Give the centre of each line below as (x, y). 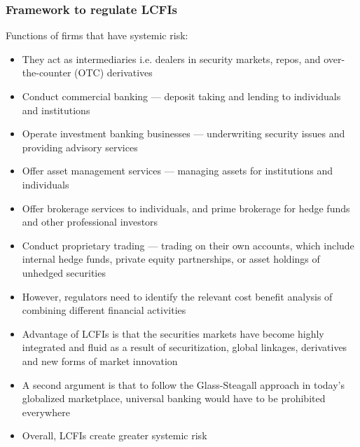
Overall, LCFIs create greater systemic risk (115, 435)
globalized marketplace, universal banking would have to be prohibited (174, 398)
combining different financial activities (104, 310)
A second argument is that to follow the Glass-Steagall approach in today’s (184, 384)
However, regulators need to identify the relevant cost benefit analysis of (177, 296)
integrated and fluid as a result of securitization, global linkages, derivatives (185, 347)
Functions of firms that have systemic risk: (97, 35)
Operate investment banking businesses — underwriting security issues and (184, 133)
